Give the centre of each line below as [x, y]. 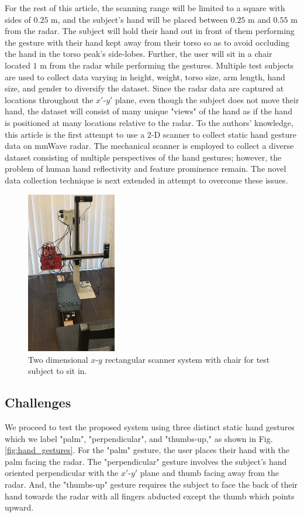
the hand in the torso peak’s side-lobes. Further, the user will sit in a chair [139, 54]
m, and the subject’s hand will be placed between [139, 19]
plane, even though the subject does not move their [207, 99]
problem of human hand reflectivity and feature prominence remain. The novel [146, 169]
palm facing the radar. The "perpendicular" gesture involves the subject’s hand [146, 461]
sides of [18, 19]
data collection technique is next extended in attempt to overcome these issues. [146, 180]
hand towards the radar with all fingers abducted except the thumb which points [150, 496]
